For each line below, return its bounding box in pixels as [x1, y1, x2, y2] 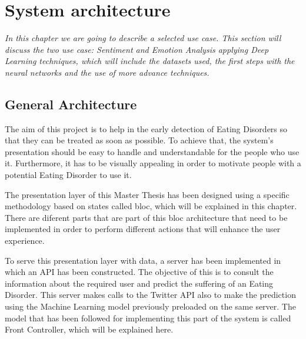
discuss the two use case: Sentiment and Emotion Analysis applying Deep [5, 43, 269, 55]
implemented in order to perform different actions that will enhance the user [5, 223, 281, 235]
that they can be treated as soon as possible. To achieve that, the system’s [5, 134, 274, 146]
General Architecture [5, 95, 137, 113]
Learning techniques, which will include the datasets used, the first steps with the [5, 55, 295, 67]
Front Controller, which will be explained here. [5, 323, 174, 335]
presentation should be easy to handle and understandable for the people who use [5, 145, 300, 157]
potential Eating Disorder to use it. [5, 169, 132, 181]
